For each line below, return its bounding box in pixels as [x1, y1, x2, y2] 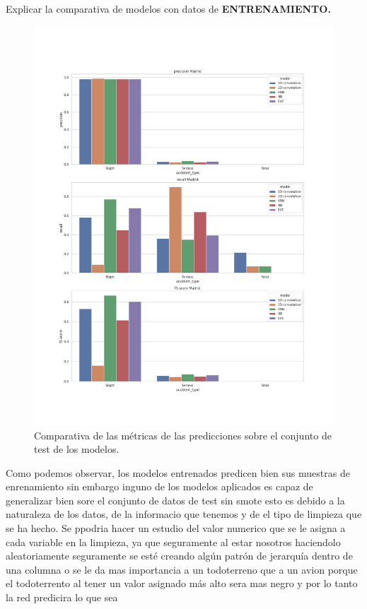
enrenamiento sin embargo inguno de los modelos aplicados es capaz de [6, 479, 313, 494]
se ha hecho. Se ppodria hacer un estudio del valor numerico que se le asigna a [6, 521, 346, 536]
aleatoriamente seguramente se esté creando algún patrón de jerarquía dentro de [6, 548, 353, 563]
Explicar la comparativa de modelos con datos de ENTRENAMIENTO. [6, 1, 331, 16]
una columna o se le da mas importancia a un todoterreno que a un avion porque [6, 562, 358, 577]
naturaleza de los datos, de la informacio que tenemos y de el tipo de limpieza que [6, 507, 362, 521]
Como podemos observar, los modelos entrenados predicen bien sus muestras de [6, 465, 350, 480]
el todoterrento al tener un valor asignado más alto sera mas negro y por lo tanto [6, 576, 358, 591]
